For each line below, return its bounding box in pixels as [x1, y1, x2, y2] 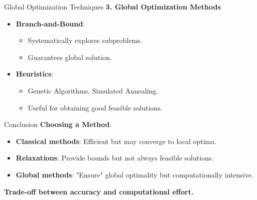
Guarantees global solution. [28, 51, 112, 62]
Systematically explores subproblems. [28, 35, 143, 45]
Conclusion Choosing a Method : [4, 119, 112, 129]
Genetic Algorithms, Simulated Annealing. [28, 85, 159, 95]
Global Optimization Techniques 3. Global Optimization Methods [4, 1, 221, 11]
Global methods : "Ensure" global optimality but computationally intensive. [16, 169, 254, 179]
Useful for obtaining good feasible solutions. [28, 102, 163, 112]
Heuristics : [16, 68, 54, 79]
